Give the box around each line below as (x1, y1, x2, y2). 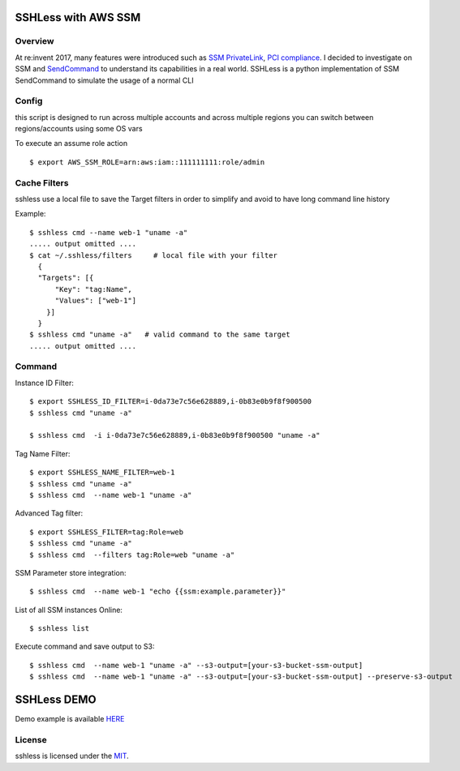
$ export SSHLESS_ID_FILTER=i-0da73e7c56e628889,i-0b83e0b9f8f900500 (29, 397, 312, 406)
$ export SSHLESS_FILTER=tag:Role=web (29, 527, 184, 537)
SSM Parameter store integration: (15, 568, 127, 577)
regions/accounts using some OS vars (15, 124, 143, 134)
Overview (15, 36, 54, 47)
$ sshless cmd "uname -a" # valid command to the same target (29, 330, 291, 340)
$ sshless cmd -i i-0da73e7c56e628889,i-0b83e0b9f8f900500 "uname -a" (29, 430, 320, 440)
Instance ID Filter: (15, 378, 75, 388)
